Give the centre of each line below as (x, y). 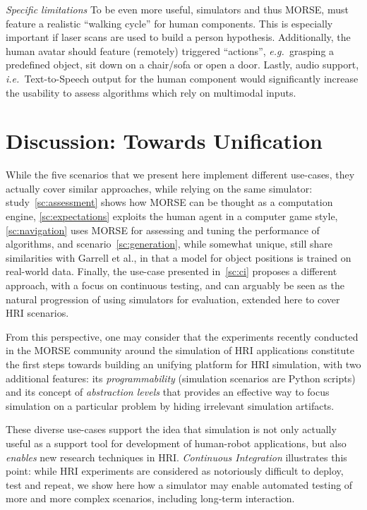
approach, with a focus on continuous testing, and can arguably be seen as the (175, 285)
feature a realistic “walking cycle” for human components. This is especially (169, 23)
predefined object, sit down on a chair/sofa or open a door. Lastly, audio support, (182, 65)
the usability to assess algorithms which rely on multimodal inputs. (151, 92)
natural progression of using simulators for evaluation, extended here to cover (173, 299)
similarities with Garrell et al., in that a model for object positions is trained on (179, 257)
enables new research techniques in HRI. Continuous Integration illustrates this (176, 457)
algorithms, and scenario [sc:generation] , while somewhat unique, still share (169, 244)
